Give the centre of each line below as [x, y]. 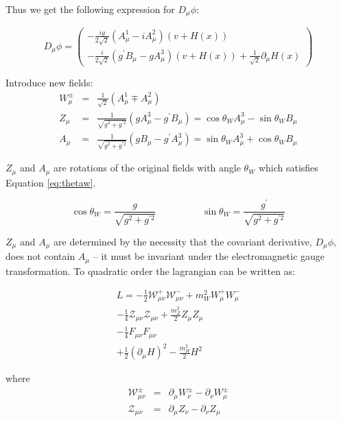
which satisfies [288, 168]
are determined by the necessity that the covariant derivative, [183, 241]
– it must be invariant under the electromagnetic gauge [209, 256]
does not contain [40, 256]
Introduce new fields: [49, 83]
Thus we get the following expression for [90, 9]
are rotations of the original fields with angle [147, 168]
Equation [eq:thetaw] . [51, 182]
